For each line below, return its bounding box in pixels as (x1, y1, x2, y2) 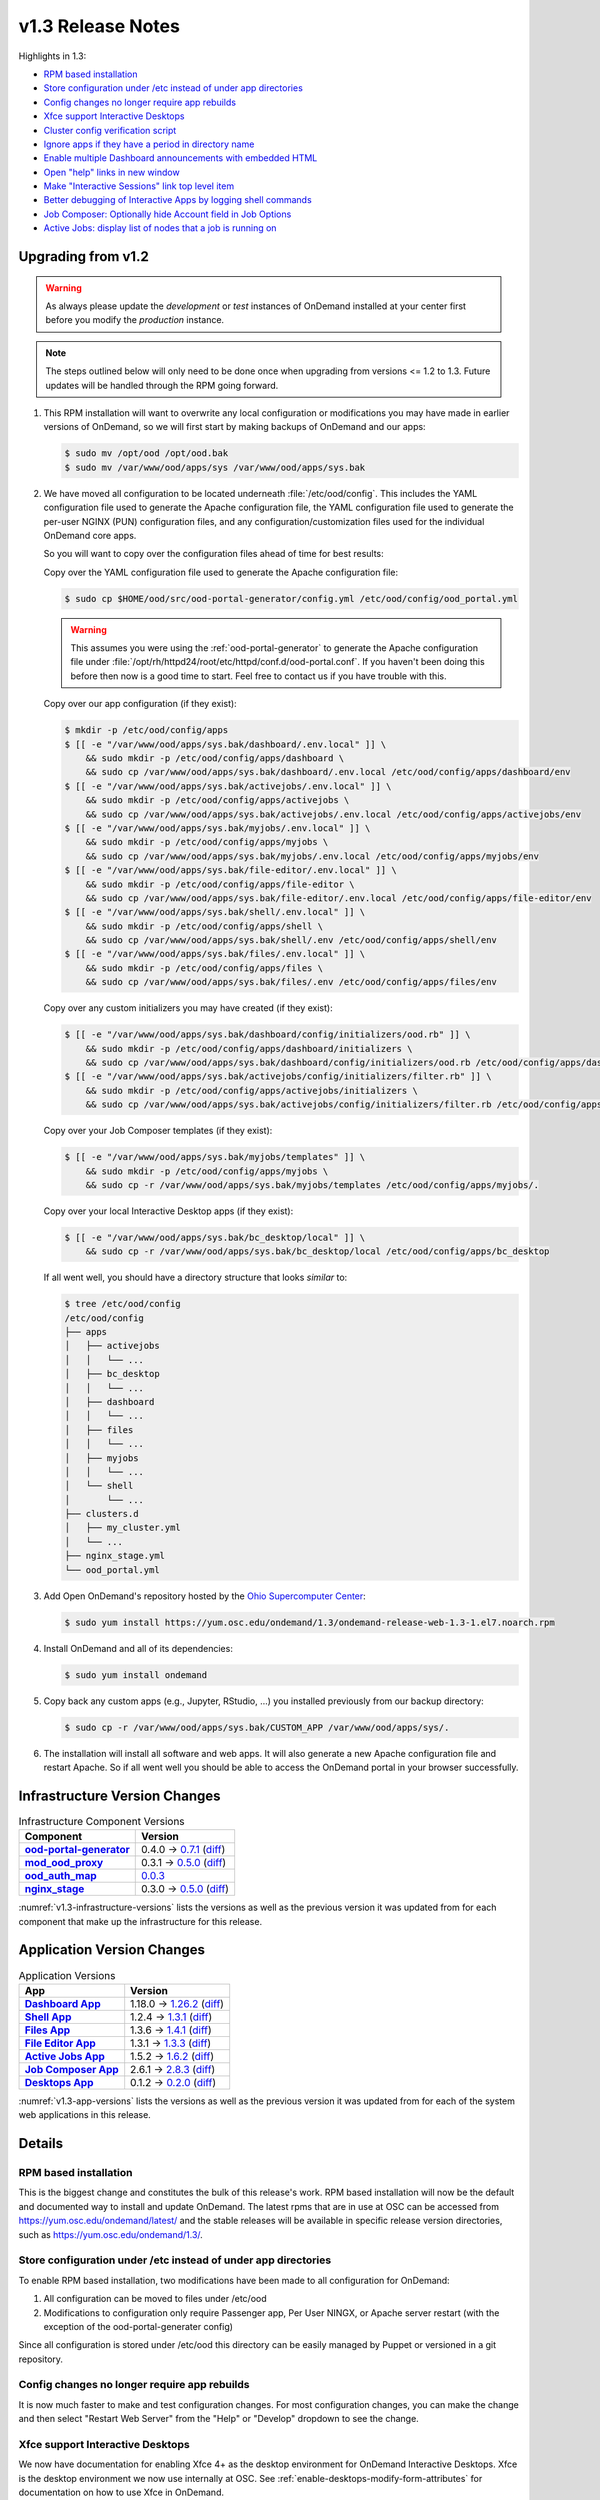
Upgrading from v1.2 (18, 248, 149, 265)
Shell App (24, 2010, 72, 2024)
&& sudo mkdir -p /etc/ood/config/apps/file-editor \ (85, 878, 355, 890)
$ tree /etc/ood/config (64, 1298, 182, 1310)
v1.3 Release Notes (18, 15, 180, 37)
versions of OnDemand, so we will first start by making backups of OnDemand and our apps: (43, 421, 426, 433)
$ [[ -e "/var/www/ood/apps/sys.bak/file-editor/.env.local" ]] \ (64, 865, 397, 876)
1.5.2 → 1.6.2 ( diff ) (130, 2049, 215, 2063)
